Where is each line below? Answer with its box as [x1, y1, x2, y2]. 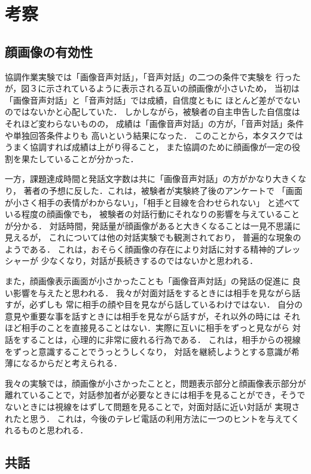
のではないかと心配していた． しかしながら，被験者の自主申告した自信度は [5, 105, 300, 118]
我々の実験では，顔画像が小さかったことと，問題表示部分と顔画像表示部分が [5, 376, 306, 389]
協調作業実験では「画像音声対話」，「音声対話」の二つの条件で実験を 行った [5, 70, 301, 83]
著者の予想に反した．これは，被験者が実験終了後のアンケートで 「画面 [23, 184, 303, 196]
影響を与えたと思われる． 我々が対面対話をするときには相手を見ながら [13, 286, 292, 299]
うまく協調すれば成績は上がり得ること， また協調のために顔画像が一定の [5, 141, 292, 153]
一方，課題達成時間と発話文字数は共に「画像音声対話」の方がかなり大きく [5, 172, 298, 185]
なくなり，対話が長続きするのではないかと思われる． [49, 254, 258, 267]
